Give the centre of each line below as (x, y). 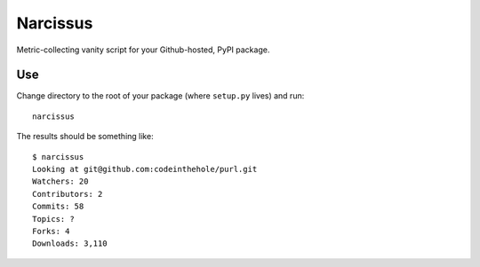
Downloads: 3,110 (70, 243)
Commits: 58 (58, 207)
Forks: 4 (51, 231)
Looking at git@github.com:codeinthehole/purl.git (145, 169)
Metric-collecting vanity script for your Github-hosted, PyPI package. (143, 50)
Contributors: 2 (68, 194)
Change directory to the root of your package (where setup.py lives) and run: (160, 96)
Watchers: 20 (60, 181)
